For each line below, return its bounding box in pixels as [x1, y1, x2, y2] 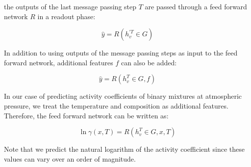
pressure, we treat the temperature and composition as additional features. [4, 100, 228, 111]
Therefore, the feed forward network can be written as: [4, 110, 169, 120]
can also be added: [121, 57, 177, 67]
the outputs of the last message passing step [4, 1, 137, 11]
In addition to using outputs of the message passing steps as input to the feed [4, 48, 238, 58]
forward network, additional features [4, 57, 113, 67]
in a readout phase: [37, 11, 96, 21]
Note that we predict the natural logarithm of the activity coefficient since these [4, 144, 245, 154]
